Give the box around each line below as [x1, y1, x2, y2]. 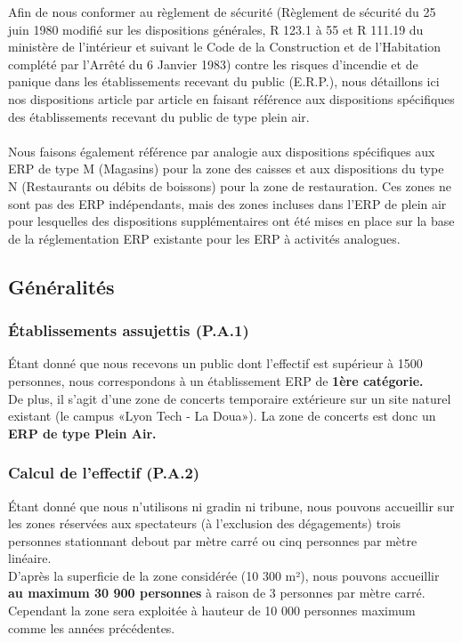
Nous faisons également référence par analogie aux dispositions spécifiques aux [8, 141, 435, 160]
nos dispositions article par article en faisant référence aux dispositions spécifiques [8, 89, 455, 108]
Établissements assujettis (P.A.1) [8, 319, 249, 342]
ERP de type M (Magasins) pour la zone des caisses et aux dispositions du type [8, 159, 444, 178]
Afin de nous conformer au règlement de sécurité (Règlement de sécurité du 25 [8, 3, 436, 20]
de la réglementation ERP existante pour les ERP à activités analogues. [8, 229, 401, 247]
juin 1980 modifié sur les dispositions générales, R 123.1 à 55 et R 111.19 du [8, 20, 424, 38]
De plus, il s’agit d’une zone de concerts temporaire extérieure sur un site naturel [8, 389, 451, 407]
